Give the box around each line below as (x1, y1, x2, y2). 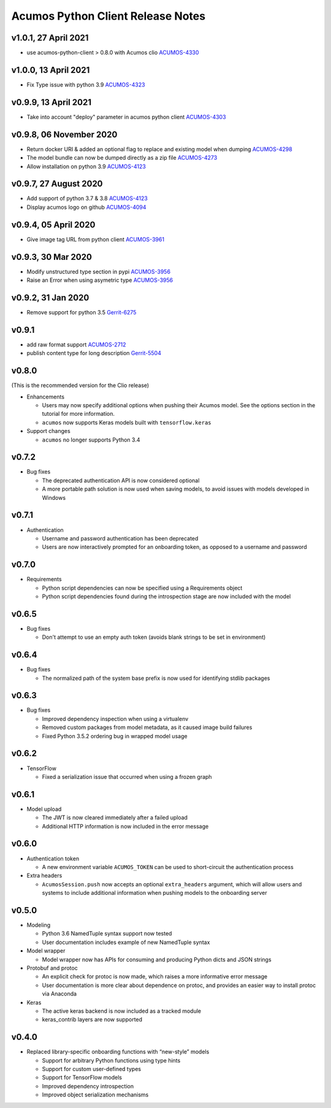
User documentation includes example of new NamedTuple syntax (42, 938, 210, 946)
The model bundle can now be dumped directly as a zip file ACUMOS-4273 (26, 154, 218, 162)
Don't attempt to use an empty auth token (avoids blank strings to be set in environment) (42, 633, 266, 641)
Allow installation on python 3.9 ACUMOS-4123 (26, 163, 146, 170)
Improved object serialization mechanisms (42, 1091, 149, 1099)
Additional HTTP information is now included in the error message (42, 822, 209, 830)
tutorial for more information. (42, 410, 115, 418)
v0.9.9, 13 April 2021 (11, 97, 92, 107)
